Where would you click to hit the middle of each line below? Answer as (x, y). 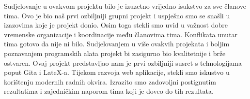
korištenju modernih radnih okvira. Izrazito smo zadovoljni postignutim (110, 81)
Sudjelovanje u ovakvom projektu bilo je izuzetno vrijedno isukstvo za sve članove (125, 6)
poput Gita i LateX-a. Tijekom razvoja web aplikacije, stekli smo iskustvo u (117, 72)
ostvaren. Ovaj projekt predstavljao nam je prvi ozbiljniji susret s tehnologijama (123, 63)
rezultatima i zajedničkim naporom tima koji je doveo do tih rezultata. (109, 91)
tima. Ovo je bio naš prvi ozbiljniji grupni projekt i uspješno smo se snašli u (117, 15)
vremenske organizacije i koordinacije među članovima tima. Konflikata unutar (121, 34)
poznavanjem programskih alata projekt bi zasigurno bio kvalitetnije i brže (115, 53)
